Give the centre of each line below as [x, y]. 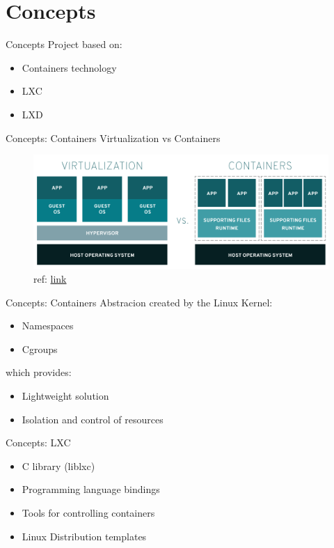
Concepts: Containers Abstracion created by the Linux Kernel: [139, 302]
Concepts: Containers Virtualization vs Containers [113, 138]
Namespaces [48, 326]
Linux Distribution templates [84, 536]
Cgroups [40, 349]
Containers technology [69, 67]
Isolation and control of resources [93, 419]
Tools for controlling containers [88, 512]
